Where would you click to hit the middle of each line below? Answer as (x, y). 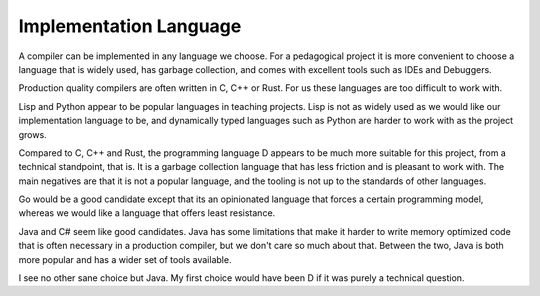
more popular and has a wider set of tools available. (125, 259)
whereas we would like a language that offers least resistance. (147, 213)
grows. (32, 134)
